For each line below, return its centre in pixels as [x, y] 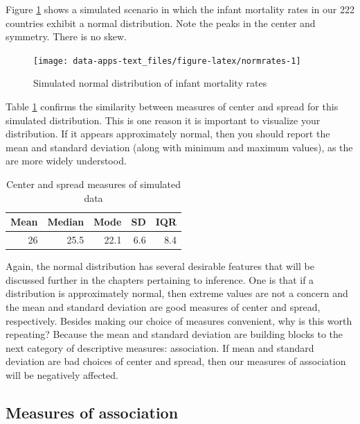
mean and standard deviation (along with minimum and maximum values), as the [179, 147]
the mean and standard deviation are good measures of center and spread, [163, 306]
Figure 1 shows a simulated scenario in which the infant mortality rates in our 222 [180, 9]
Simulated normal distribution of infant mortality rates [150, 83]
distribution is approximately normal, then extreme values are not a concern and [177, 293]
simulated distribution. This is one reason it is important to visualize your [163, 120]
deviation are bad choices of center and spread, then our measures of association [176, 361]
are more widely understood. [66, 161]
